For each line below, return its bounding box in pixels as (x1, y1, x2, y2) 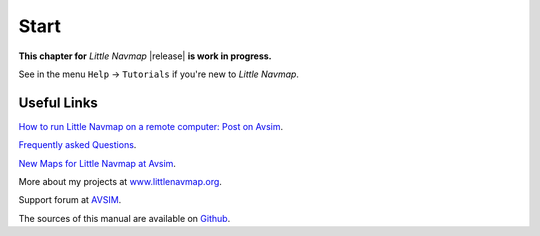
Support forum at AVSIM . (18, 194, 122, 206)
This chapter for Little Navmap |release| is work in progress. (18, 50, 272, 62)
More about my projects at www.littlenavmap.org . (18, 176, 222, 188)
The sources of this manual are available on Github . (18, 212, 231, 224)
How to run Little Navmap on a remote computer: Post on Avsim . (18, 120, 284, 132)
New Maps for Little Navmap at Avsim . (18, 157, 177, 169)
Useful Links (18, 94, 99, 111)
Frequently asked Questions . (18, 139, 137, 151)
